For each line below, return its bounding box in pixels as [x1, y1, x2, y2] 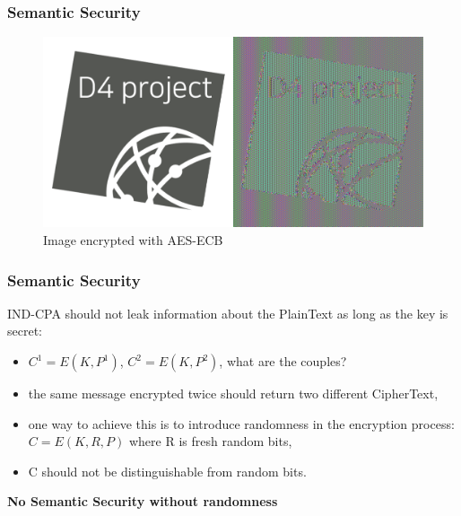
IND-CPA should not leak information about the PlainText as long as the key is [7, 303, 448, 322]
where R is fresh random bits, [128, 432, 292, 450]
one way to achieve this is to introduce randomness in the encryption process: [28, 414, 455, 433]
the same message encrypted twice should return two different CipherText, [28, 384, 439, 403]
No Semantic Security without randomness [7, 492, 278, 511]
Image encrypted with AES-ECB [43, 231, 223, 249]
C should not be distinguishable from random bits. [28, 461, 307, 480]
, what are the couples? [219, 352, 347, 371]
